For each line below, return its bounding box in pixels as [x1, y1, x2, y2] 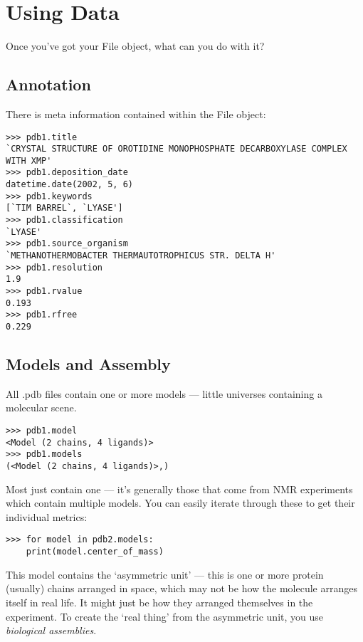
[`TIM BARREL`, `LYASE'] [6, 203, 123, 214]
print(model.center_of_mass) [26, 547, 164, 557]
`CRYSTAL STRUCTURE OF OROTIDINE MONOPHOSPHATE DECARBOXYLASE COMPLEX [6, 144, 347, 154]
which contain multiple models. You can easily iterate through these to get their [6, 495, 355, 510]
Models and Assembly [6, 353, 171, 375]
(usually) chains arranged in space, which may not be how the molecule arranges [6, 581, 357, 596]
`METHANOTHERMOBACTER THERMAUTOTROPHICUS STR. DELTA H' [6, 251, 276, 261]
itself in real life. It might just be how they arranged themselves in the [6, 594, 313, 609]
